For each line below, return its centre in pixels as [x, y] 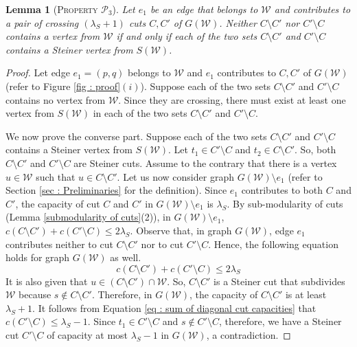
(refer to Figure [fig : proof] [63, 86]
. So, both [315, 149]
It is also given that [47, 281]
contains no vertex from [56, 99]
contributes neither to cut [59, 244]
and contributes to [312, 9]
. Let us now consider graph [175, 176]
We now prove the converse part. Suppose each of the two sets [136, 136]
